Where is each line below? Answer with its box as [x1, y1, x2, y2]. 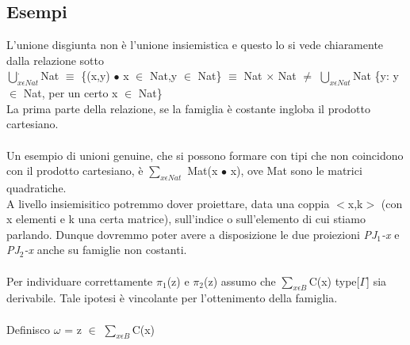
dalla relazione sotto [6, 51, 105, 68]
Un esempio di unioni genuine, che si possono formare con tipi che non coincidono [6, 146, 404, 163]
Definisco [6, 320, 51, 337]
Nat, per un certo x [23, 85, 118, 101]
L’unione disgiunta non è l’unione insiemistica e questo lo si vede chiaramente [6, 36, 384, 53]
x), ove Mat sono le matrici [230, 162, 362, 179]
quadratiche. [6, 179, 67, 195]
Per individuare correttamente [6, 272, 153, 289]
